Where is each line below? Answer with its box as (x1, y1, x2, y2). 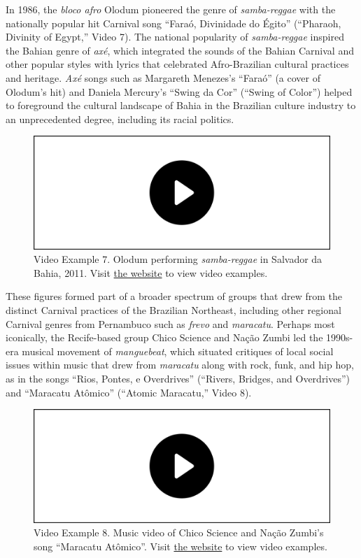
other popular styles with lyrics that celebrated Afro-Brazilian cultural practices (6, 57, 349, 71)
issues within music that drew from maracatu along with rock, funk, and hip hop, (6, 357, 354, 372)
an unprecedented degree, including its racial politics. (6, 111, 234, 126)
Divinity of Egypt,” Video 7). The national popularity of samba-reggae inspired (6, 29, 344, 44)
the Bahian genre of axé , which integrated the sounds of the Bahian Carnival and (6, 43, 354, 57)
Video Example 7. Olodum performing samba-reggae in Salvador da (34, 252, 323, 266)
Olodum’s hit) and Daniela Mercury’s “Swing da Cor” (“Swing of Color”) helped (6, 84, 353, 99)
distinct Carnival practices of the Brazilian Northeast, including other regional (6, 303, 341, 317)
